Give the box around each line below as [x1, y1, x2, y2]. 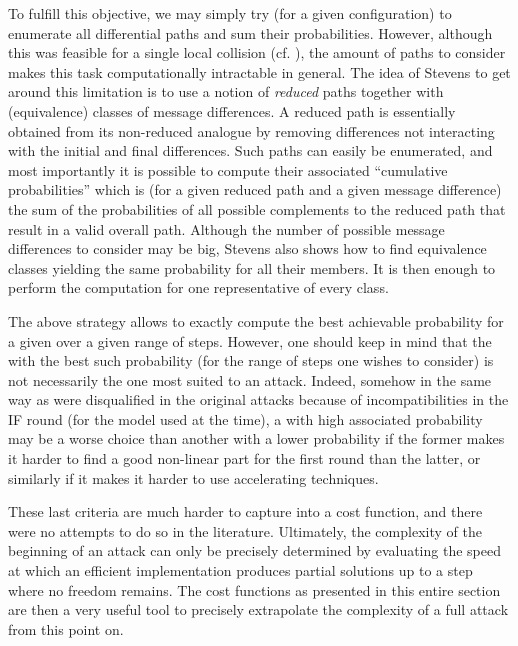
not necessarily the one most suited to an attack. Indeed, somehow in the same [8, 369, 492, 390]
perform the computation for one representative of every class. [8, 277, 389, 298]
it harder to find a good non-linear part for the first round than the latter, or [8, 448, 481, 469]
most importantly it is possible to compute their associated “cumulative [8, 159, 448, 180]
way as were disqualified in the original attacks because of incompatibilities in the [8, 389, 509, 410]
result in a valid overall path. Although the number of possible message [8, 218, 445, 239]
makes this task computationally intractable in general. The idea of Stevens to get [8, 61, 511, 82]
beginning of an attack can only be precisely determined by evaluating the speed [8, 540, 501, 561]
